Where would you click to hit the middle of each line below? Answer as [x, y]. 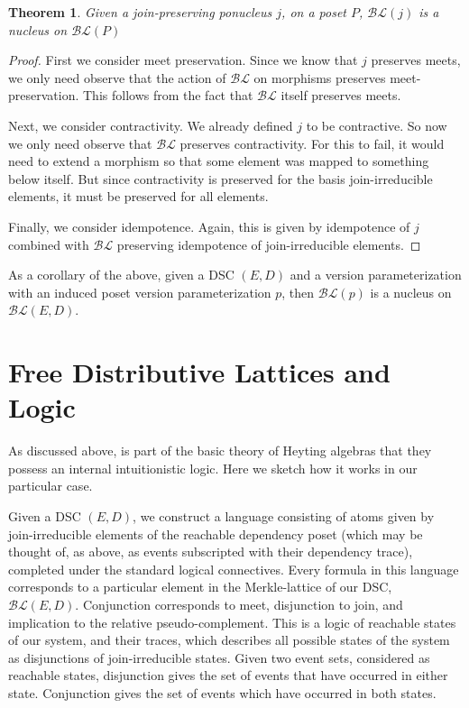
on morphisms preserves [320, 77]
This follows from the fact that [168, 95]
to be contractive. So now [377, 125]
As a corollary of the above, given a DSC [121, 275]
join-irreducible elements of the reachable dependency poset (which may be [216, 533]
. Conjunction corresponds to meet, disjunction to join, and [239, 604]
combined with [49, 244]
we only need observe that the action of [117, 77]
